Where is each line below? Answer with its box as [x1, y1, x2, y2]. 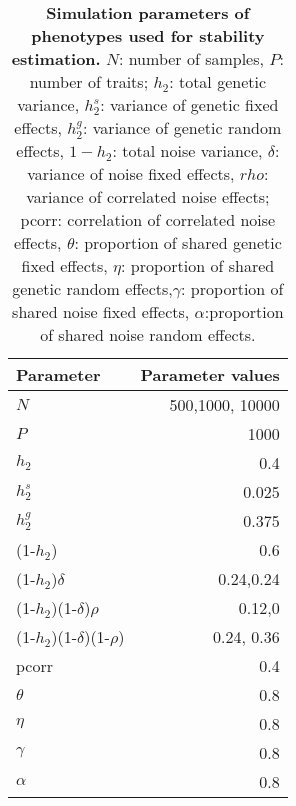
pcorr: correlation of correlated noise [20, 208, 276, 232]
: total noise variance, [112, 139, 263, 163]
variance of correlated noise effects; [26, 185, 270, 209]
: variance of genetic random [83, 116, 282, 139]
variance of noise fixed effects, [27, 162, 235, 186]
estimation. [11, 47, 101, 70]
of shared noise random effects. [40, 323, 256, 347]
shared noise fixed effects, [12, 300, 190, 324]
